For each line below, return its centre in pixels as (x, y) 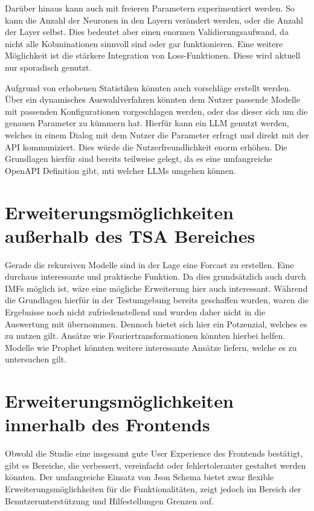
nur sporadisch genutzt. (48, 67)
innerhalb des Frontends (107, 424)
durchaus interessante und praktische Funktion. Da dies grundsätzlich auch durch (155, 276)
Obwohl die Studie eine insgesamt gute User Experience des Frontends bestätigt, (154, 453)
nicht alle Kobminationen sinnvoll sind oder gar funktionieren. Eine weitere (144, 43)
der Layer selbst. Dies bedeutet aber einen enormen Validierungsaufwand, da (147, 32)
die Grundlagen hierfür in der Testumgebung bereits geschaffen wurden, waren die (157, 300)
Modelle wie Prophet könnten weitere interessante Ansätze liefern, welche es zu (151, 347)
